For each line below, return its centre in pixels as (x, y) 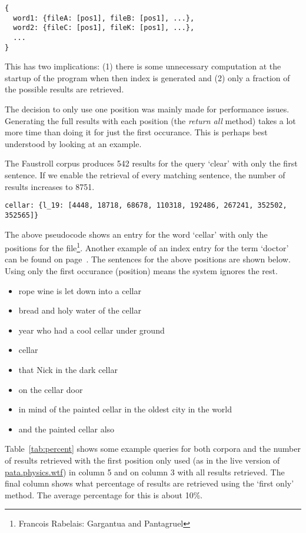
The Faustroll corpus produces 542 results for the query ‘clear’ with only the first (151, 163)
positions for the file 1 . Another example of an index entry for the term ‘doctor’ (147, 247)
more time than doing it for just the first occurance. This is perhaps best (136, 132)
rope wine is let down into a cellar (80, 290)
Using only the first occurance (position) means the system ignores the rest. (141, 270)
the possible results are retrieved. (64, 89)
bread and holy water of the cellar (80, 310)
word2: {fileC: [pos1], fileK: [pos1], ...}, (104, 28)
